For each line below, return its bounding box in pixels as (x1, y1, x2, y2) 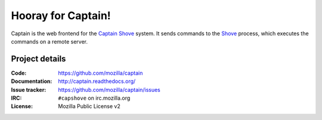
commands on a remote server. (11, 38, 88, 45)
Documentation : (11, 78, 52, 85)
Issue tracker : (11, 86, 47, 93)
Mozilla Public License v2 (58, 103, 120, 110)
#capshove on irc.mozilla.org (58, 94, 131, 101)
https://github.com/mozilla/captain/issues (58, 86, 160, 93)
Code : (11, 69, 27, 76)
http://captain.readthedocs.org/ (58, 78, 136, 85)
